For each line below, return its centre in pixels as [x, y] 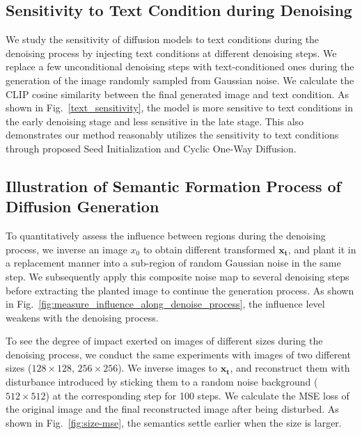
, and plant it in [322, 249]
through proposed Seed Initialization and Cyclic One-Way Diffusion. [151, 148]
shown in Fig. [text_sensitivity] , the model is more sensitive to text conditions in [179, 108]
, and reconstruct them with [290, 368]
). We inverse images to [168, 368]
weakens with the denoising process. [82, 317]
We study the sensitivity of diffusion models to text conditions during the [163, 39]
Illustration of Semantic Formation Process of [173, 185]
